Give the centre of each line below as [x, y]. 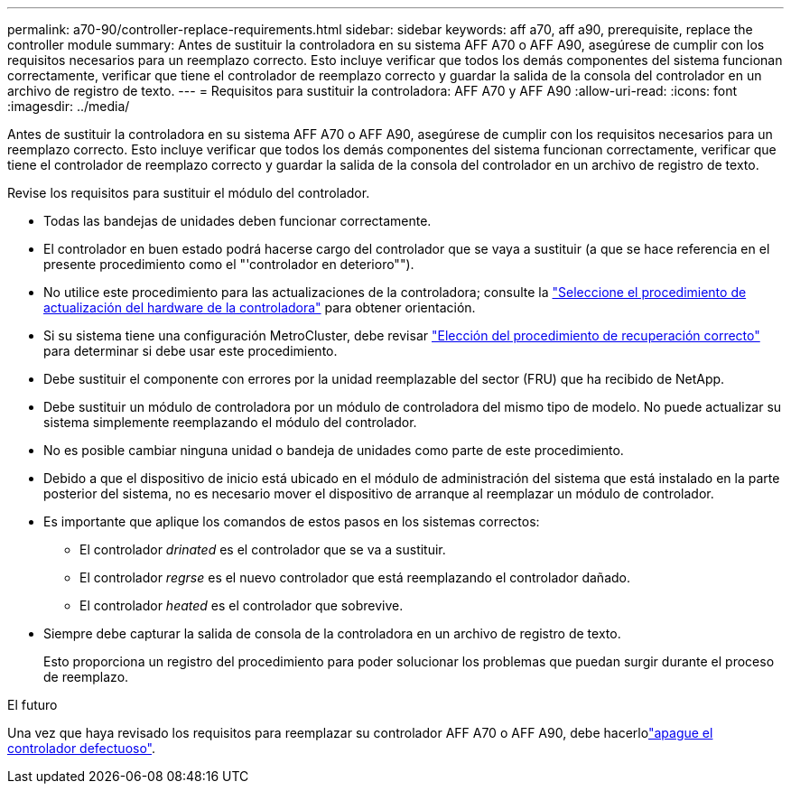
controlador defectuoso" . [82, 748]
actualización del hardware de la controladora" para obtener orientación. [260, 307]
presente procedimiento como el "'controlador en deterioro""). [229, 264]
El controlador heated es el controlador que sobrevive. [242, 605]
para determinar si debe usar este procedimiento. [191, 351]
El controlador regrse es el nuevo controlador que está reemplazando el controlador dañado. [355, 577]
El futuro [33, 705]
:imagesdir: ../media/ [69, 106]
